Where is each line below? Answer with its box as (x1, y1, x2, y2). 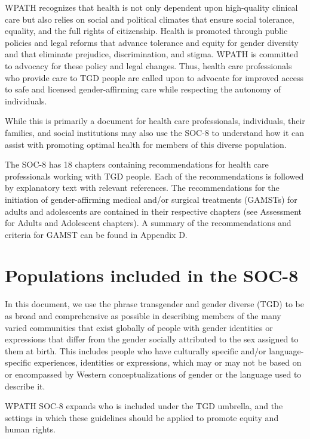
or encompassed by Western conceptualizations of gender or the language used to (5, 367, 302, 380)
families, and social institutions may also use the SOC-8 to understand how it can (5, 126, 305, 138)
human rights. (5, 423, 56, 435)
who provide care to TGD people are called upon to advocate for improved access (5, 71, 303, 84)
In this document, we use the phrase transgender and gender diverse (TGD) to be (5, 298, 304, 310)
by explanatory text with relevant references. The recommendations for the (5, 181, 280, 194)
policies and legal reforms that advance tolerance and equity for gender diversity (5, 36, 299, 48)
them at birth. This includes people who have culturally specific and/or (5, 344, 266, 357)
